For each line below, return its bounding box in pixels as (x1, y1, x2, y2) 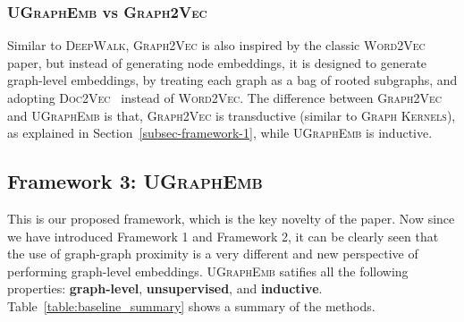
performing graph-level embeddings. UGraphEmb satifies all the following (7, 261, 409, 280)
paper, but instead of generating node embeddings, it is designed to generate (7, 53, 427, 72)
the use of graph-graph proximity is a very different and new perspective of (7, 244, 418, 263)
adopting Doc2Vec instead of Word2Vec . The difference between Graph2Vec (7, 89, 442, 106)
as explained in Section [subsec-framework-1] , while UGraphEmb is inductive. (7, 123, 433, 142)
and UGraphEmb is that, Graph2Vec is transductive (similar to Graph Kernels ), (7, 106, 456, 124)
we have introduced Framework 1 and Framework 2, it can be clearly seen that (7, 226, 439, 245)
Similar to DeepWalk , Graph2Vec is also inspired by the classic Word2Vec (7, 36, 426, 55)
